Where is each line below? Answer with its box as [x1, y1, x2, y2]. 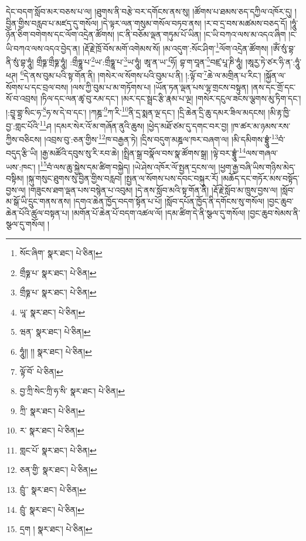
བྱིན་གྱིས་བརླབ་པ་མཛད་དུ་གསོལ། [6, 16, 98, 29]
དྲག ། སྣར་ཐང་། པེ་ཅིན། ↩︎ [19, 523, 93, 535]
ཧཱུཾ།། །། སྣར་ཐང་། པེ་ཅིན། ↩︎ [19, 345, 92, 357]
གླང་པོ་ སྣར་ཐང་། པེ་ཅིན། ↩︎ [19, 443, 97, 456]
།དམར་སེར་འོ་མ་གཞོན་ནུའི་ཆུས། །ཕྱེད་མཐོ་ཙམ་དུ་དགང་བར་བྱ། [54, 119, 229, 132]
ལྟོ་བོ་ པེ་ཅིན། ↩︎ [19, 365, 63, 377]
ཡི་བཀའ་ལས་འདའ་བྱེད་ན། [6, 42, 80, 54]
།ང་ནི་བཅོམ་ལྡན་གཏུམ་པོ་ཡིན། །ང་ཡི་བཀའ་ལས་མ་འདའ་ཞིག [117, 28, 286, 41]
